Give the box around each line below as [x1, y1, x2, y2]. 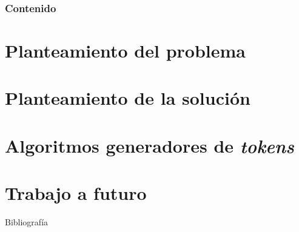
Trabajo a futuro [5, 181, 147, 205]
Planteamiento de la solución [5, 85, 250, 110]
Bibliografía [5, 216, 49, 228]
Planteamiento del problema [5, 38, 246, 63]
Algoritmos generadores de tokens [5, 133, 294, 158]
